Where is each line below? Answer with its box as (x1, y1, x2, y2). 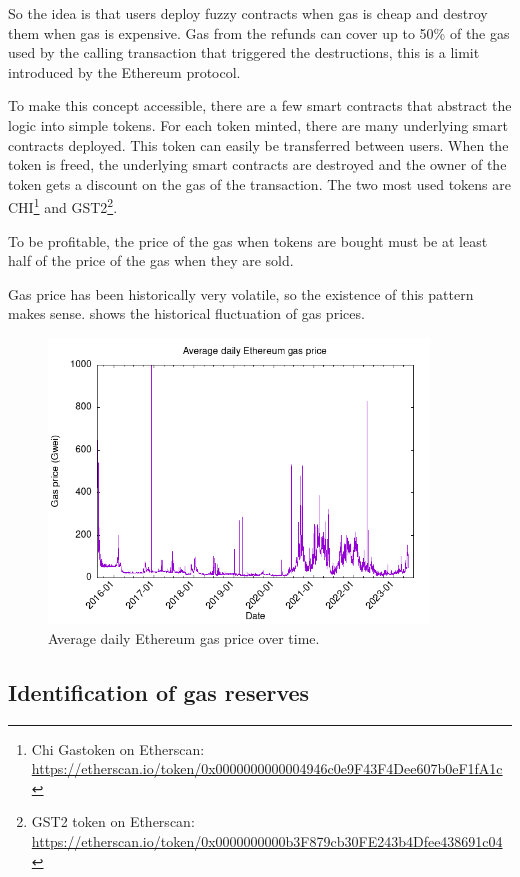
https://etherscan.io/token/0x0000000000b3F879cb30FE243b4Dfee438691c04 (31, 830, 503, 851)
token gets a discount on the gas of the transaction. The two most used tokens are (8, 173, 511, 194)
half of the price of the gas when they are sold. (8, 250, 294, 271)
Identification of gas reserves (8, 676, 310, 707)
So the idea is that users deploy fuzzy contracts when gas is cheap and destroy (8, 3, 488, 23)
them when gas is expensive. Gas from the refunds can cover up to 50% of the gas (8, 22, 510, 43)
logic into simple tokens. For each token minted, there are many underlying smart (8, 114, 508, 135)
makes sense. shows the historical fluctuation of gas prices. (8, 303, 365, 324)
